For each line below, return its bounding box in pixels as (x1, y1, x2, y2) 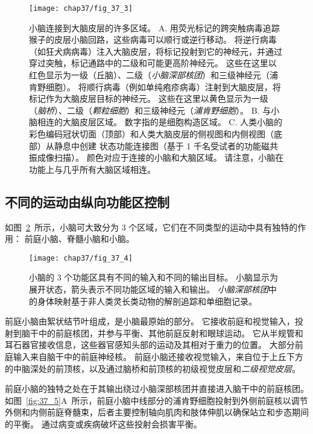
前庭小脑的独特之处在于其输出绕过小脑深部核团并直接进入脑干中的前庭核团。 (5, 382, 309, 395)
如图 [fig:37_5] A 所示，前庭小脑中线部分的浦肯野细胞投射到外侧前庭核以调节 (5, 394, 308, 406)
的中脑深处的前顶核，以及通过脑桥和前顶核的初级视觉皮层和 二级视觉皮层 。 (5, 362, 300, 374)
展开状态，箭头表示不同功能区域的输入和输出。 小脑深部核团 (29, 283, 268, 296)
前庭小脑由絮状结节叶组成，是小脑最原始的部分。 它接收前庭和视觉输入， (5, 315, 295, 327)
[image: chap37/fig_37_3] (29, 4, 133, 13)
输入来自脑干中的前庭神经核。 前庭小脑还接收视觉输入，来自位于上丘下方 (13, 350, 303, 362)
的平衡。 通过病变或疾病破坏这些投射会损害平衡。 (5, 417, 202, 430)
